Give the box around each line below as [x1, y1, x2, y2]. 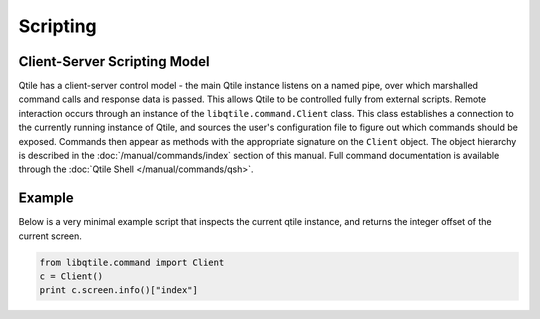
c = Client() [39, 271, 104, 282]
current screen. [18, 230, 82, 242]
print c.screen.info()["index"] [39, 285, 199, 296]
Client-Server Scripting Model [18, 53, 210, 70]
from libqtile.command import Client [39, 256, 225, 268]
